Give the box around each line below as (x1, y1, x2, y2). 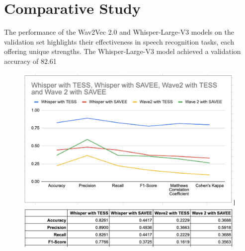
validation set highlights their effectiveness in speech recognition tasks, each (4, 36, 234, 47)
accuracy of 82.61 (4, 55, 57, 66)
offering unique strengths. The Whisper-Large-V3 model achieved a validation (4, 46, 241, 56)
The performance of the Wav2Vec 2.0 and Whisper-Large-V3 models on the (4, 27, 234, 37)
